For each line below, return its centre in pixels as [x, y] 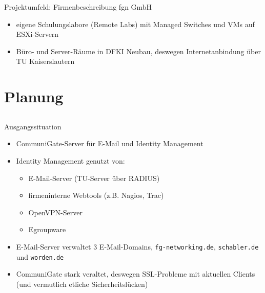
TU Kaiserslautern [45, 61]
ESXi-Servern [37, 34]
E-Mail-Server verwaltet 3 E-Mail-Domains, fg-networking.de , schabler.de [137, 246]
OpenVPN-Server [55, 212]
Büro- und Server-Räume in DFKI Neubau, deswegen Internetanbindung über [138, 51]
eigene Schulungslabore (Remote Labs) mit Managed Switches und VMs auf [135, 24]
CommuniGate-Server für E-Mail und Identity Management [110, 143]
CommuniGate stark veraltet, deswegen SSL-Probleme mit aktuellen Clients [136, 274]
